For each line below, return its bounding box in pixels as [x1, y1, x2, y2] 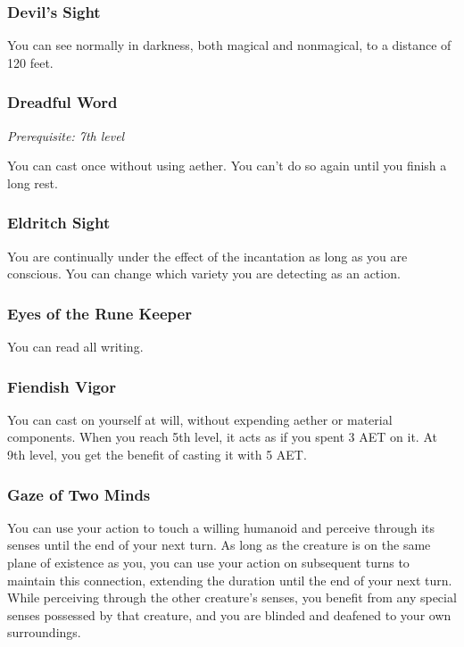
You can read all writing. [7, 337, 144, 356]
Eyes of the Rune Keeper [7, 302, 192, 324]
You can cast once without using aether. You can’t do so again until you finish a [7, 156, 447, 175]
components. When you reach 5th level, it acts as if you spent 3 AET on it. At [7, 427, 437, 446]
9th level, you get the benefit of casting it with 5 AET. [7, 445, 307, 464]
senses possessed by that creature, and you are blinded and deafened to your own [7, 605, 452, 624]
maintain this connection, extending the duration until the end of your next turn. [7, 570, 452, 589]
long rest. [7, 173, 58, 192]
